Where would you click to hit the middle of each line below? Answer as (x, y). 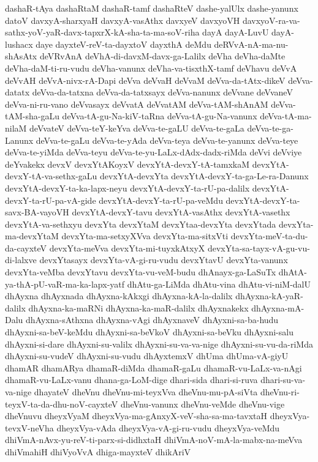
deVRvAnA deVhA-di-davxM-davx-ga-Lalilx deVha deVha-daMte (162, 56)
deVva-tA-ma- (286, 116)
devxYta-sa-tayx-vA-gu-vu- (259, 248)
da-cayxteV (26, 248)
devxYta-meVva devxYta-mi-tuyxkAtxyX (127, 248)
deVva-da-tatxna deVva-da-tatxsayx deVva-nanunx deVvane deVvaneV (162, 92)
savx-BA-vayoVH (37, 212)
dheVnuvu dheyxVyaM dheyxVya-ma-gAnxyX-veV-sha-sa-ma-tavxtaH (136, 416)
